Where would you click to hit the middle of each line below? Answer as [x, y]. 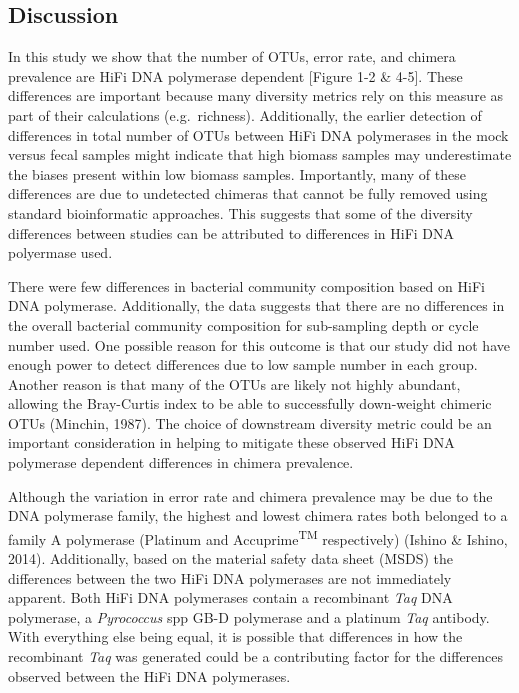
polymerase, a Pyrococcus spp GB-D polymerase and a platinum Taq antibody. [249, 616]
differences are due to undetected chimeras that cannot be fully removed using [248, 193]
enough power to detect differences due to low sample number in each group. [243, 364]
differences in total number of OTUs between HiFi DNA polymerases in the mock [258, 134]
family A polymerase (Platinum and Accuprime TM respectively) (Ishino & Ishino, [258, 537]
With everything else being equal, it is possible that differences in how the [235, 636]
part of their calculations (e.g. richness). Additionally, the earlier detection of [245, 114]
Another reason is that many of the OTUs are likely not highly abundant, [234, 383]
